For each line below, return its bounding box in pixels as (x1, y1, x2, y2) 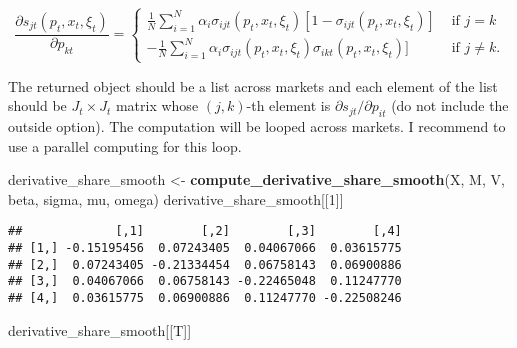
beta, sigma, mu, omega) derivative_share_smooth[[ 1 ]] (8, 188, 344, 209)
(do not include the (391, 95, 509, 116)
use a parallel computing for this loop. (8, 135, 242, 156)
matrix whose (115, 95, 199, 116)
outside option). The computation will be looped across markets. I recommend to (8, 115, 506, 136)
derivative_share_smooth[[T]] (8, 319, 192, 340)
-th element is (246, 95, 331, 116)
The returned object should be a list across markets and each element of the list (8, 75, 498, 96)
